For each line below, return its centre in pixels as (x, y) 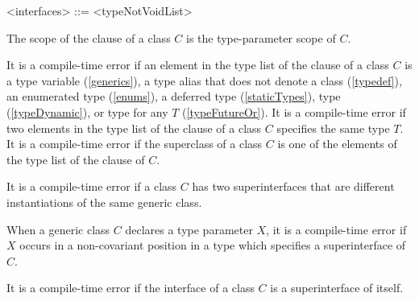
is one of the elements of (337, 144)
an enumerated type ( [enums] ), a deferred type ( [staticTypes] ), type (174, 96)
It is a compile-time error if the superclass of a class (135, 144)
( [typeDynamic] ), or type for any (87, 111)
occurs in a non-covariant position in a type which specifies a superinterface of (213, 245)
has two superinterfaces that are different (293, 186)
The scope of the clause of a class (89, 37)
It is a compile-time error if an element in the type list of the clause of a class (198, 65)
